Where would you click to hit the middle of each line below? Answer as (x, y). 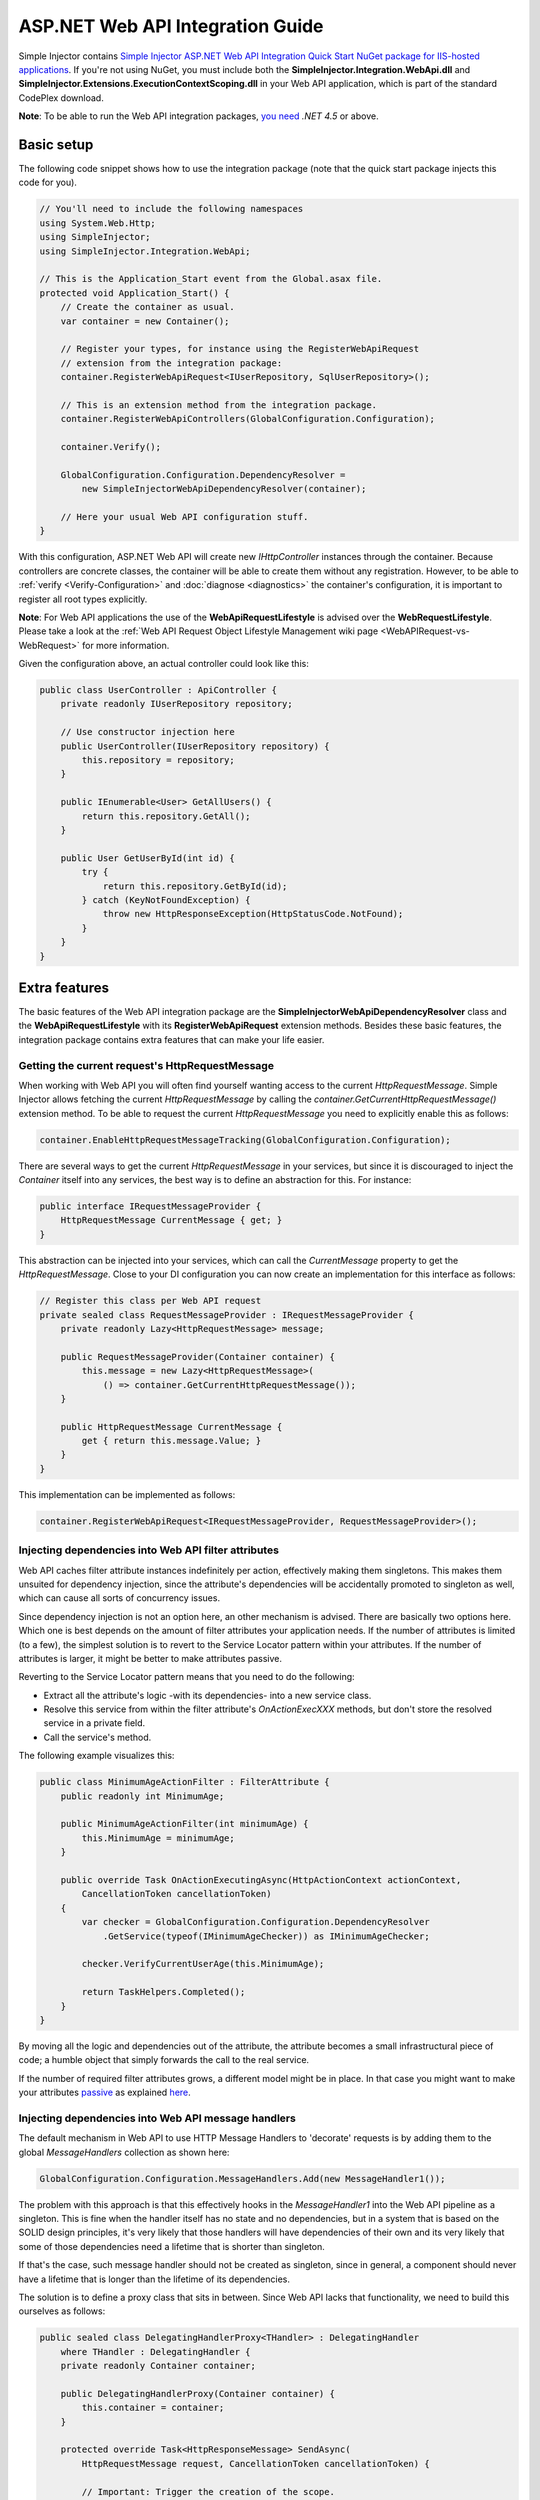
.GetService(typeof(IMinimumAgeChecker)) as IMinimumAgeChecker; (266, 1936)
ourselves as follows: (62, 2311)
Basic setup (56, 144)
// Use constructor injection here (147, 732)
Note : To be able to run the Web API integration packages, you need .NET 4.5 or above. (198, 116)
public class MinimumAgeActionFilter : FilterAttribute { (184, 1782)
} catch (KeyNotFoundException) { (166, 899)
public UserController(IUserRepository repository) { (195, 746)
